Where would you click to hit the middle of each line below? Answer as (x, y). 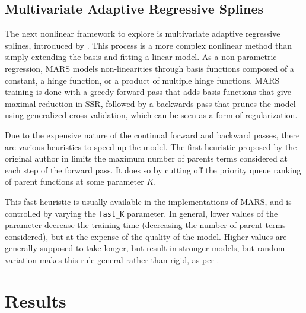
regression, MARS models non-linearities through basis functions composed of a (149, 68)
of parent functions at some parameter (74, 181)
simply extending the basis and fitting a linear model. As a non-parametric (141, 57)
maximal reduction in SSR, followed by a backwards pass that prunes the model (150, 103)
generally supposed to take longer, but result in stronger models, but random (145, 248)
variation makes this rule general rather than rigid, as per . (112, 259)
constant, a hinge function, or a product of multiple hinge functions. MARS (142, 80)
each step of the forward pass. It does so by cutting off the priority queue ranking (153, 170)
